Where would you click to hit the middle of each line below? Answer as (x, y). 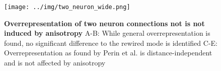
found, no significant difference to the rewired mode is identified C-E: (111, 43)
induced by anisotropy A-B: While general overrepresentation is (107, 33)
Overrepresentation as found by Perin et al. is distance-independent (108, 53)
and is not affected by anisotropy (55, 63)
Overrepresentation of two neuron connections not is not (104, 23)
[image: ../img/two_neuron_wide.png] (67, 7)
